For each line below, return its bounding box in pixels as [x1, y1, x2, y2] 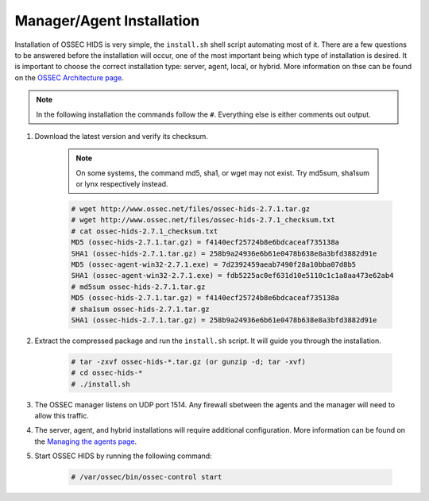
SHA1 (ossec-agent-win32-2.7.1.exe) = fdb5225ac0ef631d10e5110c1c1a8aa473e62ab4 [71, 271, 394, 280]
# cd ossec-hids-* [71, 368, 143, 377]
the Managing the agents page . [34, 437, 137, 446]
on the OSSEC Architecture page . [14, 72, 125, 83]
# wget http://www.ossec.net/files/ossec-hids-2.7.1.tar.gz [71, 205, 311, 214]
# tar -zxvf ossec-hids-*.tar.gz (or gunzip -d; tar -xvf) [71, 357, 306, 366]
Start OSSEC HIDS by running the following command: [34, 451, 212, 461]
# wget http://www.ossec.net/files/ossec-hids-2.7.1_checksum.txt [71, 215, 335, 225]
